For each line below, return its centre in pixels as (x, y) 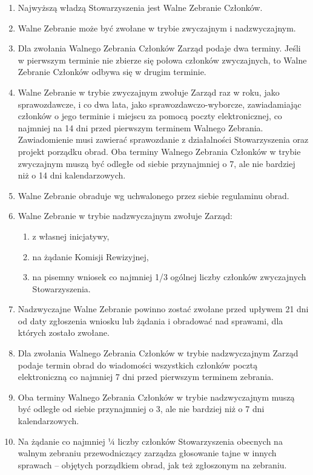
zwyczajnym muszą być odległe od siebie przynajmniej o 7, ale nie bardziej (156, 163)
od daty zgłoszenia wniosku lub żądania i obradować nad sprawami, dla (150, 320)
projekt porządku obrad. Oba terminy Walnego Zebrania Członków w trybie (159, 151)
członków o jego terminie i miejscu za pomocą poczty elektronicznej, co (150, 116)
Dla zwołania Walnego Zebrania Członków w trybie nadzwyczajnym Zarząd (158, 353)
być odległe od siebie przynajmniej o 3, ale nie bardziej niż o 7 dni (141, 409)
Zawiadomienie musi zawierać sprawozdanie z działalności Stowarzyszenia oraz (163, 139)
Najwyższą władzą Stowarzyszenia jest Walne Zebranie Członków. (140, 7)
